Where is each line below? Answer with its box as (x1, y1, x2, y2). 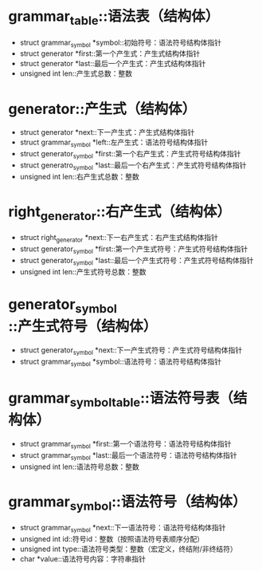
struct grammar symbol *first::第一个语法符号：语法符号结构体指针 (19, 439, 232, 451)
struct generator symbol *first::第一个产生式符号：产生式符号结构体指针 (19, 244, 248, 255)
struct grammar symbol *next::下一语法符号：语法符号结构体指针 (19, 523, 226, 534)
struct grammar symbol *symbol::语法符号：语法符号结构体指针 (19, 356, 221, 368)
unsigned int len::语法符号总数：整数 (19, 462, 139, 471)
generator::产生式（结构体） (8, 100, 197, 118)
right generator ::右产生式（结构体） (8, 203, 232, 223)
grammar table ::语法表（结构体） (8, 7, 220, 28)
